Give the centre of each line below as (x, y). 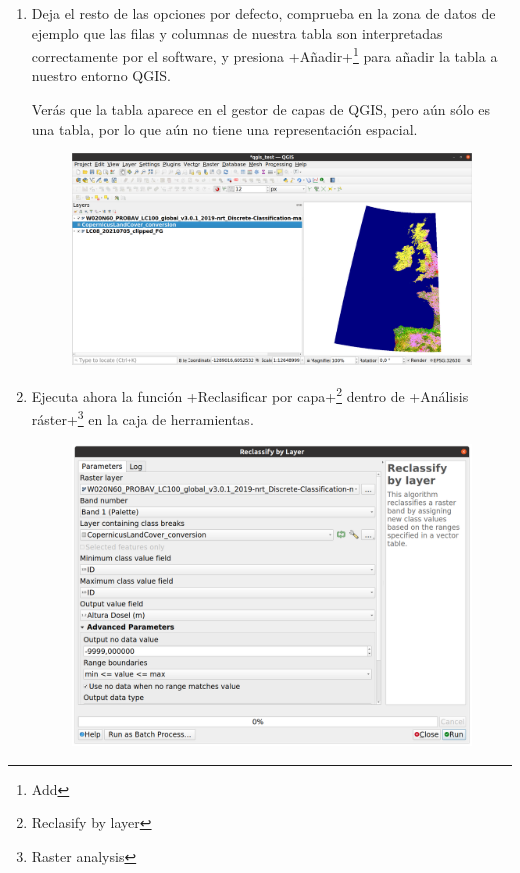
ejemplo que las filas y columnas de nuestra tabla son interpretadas (237, 32)
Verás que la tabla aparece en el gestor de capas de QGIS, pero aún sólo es (261, 109)
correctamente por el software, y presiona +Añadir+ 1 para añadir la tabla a (264, 54)
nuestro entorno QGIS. (101, 75)
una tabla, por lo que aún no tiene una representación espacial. (224, 128)
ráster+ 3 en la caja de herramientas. (142, 418)
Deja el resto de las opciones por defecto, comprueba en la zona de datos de (263, 13)
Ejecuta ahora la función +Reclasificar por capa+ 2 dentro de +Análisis (250, 394)
